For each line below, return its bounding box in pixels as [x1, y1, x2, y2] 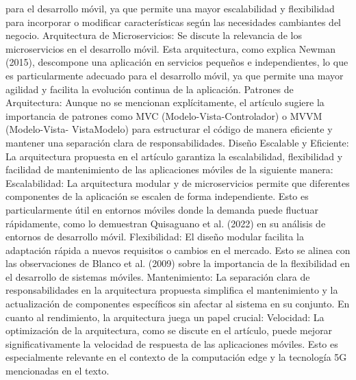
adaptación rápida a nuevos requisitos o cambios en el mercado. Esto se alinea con [5, 242, 351, 257]
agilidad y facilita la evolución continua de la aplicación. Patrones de [5, 81, 294, 96]
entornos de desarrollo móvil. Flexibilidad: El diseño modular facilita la [5, 229, 305, 244]
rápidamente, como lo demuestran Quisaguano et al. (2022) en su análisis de [5, 216, 326, 230]
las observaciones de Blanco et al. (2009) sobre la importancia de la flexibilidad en [5, 256, 351, 270]
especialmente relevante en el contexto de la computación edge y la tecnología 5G [5, 350, 347, 364]
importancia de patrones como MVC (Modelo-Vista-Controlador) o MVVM [5, 108, 322, 123]
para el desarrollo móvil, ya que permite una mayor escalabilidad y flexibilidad [5, 1, 335, 15]
